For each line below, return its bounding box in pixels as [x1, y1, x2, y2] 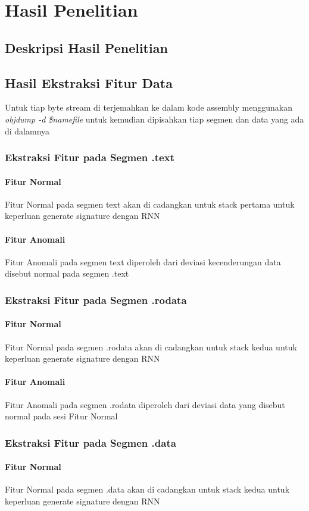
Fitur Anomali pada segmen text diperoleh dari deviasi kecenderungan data [5, 255, 281, 268]
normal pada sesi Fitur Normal [5, 410, 118, 422]
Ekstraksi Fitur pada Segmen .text [5, 150, 174, 165]
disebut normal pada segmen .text [5, 267, 129, 280]
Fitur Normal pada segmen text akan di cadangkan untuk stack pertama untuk [5, 197, 295, 210]
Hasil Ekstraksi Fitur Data [5, 73, 173, 92]
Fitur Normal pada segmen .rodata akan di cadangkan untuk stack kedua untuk [5, 340, 297, 353]
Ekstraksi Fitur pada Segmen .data [5, 435, 176, 450]
